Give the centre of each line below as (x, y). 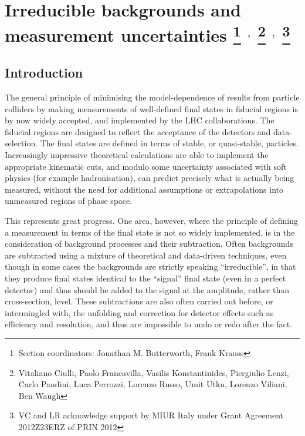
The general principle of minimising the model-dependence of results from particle (152, 97)
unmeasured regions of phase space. (68, 201)
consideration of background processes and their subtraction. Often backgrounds (149, 244)
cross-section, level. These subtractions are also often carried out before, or (139, 301)
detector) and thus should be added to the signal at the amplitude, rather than (147, 289)
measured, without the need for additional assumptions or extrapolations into (144, 189)
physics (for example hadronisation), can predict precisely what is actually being (150, 178)
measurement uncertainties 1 (123, 34)
